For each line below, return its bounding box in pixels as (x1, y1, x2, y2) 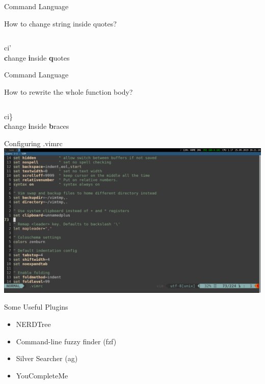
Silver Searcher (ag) (16, 353, 78, 364)
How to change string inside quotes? (4, 18, 117, 29)
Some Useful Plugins (4, 301, 68, 312)
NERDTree (16, 319, 51, 330)
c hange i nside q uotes (4, 52, 70, 63)
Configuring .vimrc (4, 138, 63, 148)
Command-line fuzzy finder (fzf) (16, 336, 117, 346)
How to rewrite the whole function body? (4, 86, 133, 97)
